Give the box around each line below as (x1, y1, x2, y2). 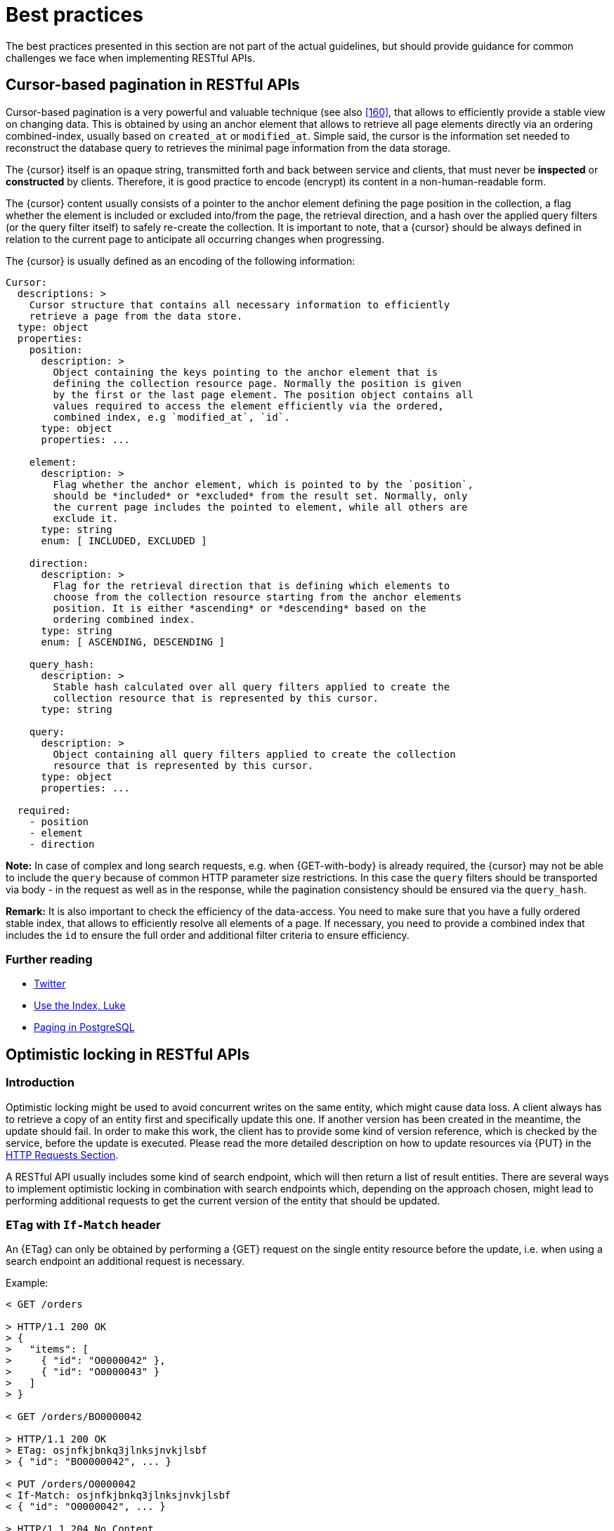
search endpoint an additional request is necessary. (6, 1255, 245, 1268)
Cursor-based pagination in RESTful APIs (6, 76, 300, 94)
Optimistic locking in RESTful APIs (6, 1045, 250, 1063)
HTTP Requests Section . (6, 1148, 119, 1161)
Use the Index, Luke (34, 999, 126, 1012)
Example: (6, 1277, 48, 1289)
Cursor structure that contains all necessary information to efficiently (29, 298, 450, 310)
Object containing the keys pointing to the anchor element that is (53, 366, 438, 378)
